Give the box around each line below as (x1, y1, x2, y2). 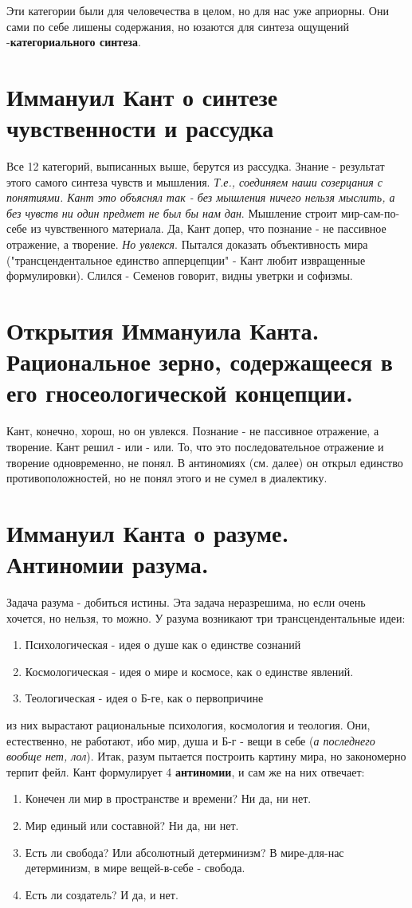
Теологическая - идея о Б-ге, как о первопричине (25, 690, 264, 706)
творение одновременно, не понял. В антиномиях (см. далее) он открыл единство (6, 454, 403, 470)
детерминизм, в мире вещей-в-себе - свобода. (25, 859, 245, 876)
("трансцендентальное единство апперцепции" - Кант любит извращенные (6, 251, 366, 268)
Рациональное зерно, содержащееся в (6, 345, 393, 378)
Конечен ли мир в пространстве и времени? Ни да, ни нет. (25, 790, 312, 807)
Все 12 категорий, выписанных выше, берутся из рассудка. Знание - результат (6, 158, 385, 175)
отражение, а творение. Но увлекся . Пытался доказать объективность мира (6, 236, 368, 253)
